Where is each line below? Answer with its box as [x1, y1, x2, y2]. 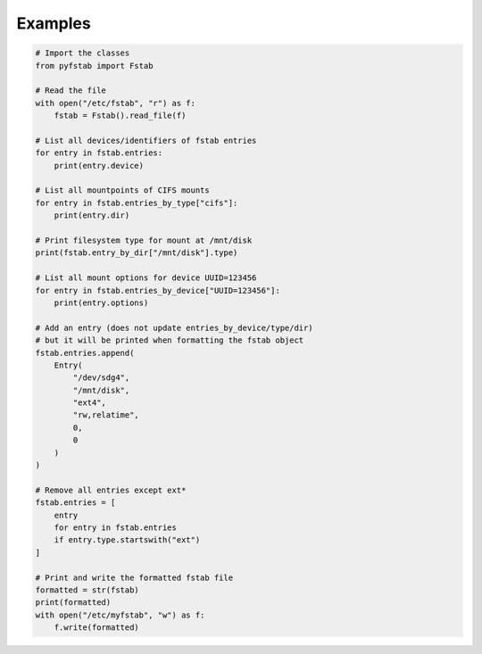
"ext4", [72, 398, 107, 408]
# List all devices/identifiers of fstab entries [35, 135, 257, 145]
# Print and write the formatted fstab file [35, 572, 234, 583]
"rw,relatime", [72, 410, 140, 420]
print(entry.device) [54, 161, 145, 170]
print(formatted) [35, 598, 112, 608]
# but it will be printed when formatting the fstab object [35, 335, 304, 345]
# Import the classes [35, 48, 130, 58]
